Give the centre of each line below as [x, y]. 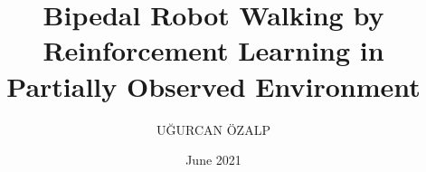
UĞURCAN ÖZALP [213, 129]
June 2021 [213, 160]
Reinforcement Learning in [213, 50]
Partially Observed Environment [213, 86]
